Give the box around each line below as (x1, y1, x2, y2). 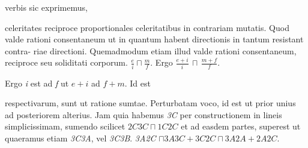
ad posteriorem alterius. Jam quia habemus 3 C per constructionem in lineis (5, 108, 282, 121)
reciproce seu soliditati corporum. (5, 56, 128, 69)
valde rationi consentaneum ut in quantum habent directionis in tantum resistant (5, 33, 304, 45)
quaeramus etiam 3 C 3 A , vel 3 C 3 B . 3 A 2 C (5, 132, 156, 144)
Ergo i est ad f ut (5, 76, 69, 89)
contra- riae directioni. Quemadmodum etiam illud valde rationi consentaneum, (5, 44, 297, 57)
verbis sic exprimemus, (5, 1, 88, 13)
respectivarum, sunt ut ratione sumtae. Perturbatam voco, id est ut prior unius (5, 97, 296, 109)
